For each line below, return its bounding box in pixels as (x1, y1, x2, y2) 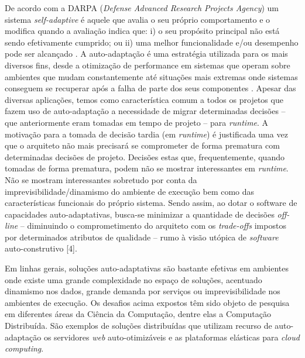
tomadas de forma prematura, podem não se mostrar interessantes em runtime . (5, 162, 289, 174)
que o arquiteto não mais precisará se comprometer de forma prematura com (5, 139, 280, 152)
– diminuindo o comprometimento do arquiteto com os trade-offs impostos (20, 219, 286, 232)
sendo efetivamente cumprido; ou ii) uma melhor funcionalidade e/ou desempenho (5, 36, 299, 48)
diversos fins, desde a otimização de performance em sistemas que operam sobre (5, 58, 290, 71)
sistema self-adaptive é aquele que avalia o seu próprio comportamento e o (5, 13, 270, 25)
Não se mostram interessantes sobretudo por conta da (5, 173, 197, 185)
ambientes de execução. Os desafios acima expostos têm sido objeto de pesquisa (5, 296, 290, 308)
